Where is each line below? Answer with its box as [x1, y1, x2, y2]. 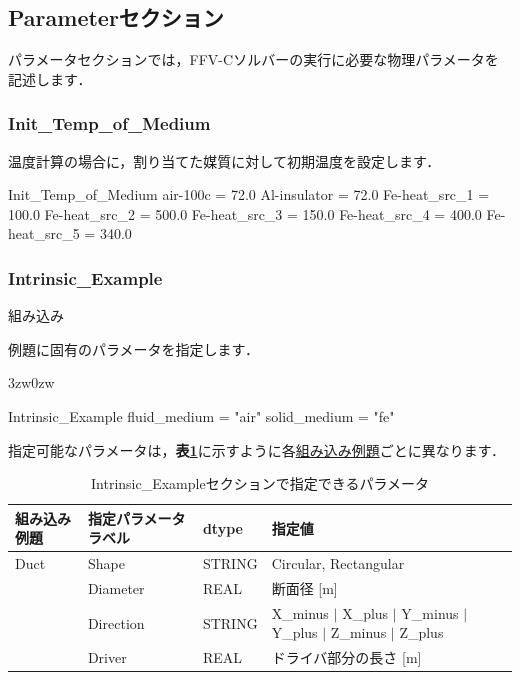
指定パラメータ [87, 507, 186, 528]
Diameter [87, 578, 145, 599]
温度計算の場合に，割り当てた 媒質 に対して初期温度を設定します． [8, 150, 441, 171]
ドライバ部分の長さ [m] [271, 647, 422, 668]
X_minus [271, 602, 329, 623]
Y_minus [401, 602, 459, 623]
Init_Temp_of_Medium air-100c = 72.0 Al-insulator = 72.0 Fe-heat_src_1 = [8, 184, 490, 205]
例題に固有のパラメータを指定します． [8, 338, 260, 359]
